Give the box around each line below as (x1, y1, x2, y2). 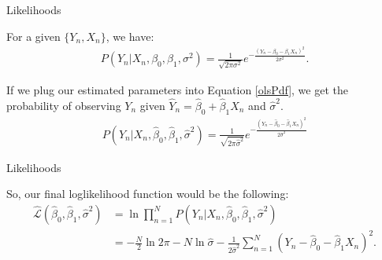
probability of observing (6, 97, 121, 113)
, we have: (106, 27, 154, 44)
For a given (6, 27, 61, 44)
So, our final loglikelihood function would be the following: (6, 185, 289, 202)
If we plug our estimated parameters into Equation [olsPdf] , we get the (6, 82, 348, 98)
